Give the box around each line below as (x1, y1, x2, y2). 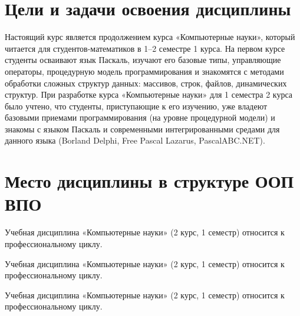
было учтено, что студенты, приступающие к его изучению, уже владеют (5, 99, 268, 112)
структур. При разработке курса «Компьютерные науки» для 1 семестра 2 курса (5, 88, 293, 101)
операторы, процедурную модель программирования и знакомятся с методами (5, 65, 284, 77)
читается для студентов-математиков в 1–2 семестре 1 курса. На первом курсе (5, 42, 285, 54)
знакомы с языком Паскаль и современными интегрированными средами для (5, 122, 280, 135)
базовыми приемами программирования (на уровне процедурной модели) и (5, 111, 275, 124)
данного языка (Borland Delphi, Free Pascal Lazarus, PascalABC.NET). (5, 134, 265, 147)
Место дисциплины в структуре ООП (5, 169, 294, 193)
